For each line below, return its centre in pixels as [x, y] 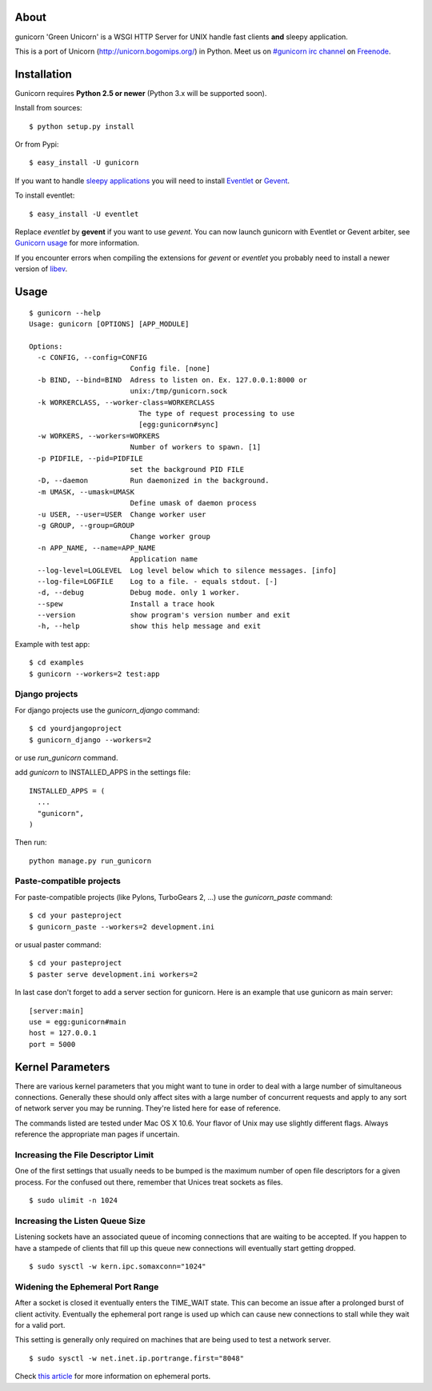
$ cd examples [56, 663]
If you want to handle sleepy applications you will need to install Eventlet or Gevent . [152, 181]
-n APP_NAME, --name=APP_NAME [96, 548]
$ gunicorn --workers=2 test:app [94, 674]
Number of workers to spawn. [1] [196, 447]
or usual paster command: [58, 945]
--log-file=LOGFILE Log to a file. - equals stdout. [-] [158, 581]
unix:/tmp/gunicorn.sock [179, 391]
